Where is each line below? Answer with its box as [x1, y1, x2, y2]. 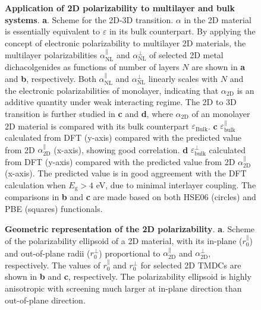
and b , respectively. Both [5, 72, 96, 85]
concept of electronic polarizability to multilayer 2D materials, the [5, 36, 246, 49]
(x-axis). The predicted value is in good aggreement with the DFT [5, 167, 247, 179]
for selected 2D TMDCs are [140, 258, 241, 271]
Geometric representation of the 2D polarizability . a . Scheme [5, 222, 255, 235]
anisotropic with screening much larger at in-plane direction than [5, 282, 242, 295]
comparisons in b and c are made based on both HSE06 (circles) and [5, 191, 256, 203]
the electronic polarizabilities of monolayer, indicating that [5, 84, 219, 96]
